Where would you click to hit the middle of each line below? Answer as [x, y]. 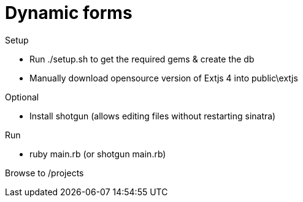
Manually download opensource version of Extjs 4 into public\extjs [164, 78]
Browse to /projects [44, 173]
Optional [22, 97]
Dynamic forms [69, 13]
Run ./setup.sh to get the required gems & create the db [142, 59]
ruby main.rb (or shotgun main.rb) [98, 154]
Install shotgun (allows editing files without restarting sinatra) [153, 116]
